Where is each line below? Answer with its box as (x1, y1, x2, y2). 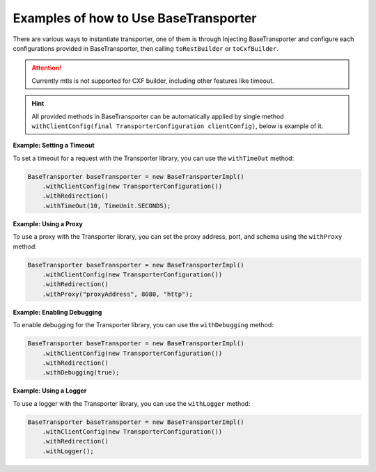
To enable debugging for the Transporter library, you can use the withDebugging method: (13, 321, 274, 329)
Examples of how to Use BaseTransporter (13, 10, 257, 26)
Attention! (31, 63, 62, 72)
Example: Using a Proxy (13, 219, 83, 228)
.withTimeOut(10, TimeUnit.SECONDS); (42, 202, 171, 210)
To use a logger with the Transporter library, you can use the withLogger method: (13, 399, 251, 407)
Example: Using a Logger (13, 386, 87, 395)
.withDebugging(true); (42, 369, 120, 377)
